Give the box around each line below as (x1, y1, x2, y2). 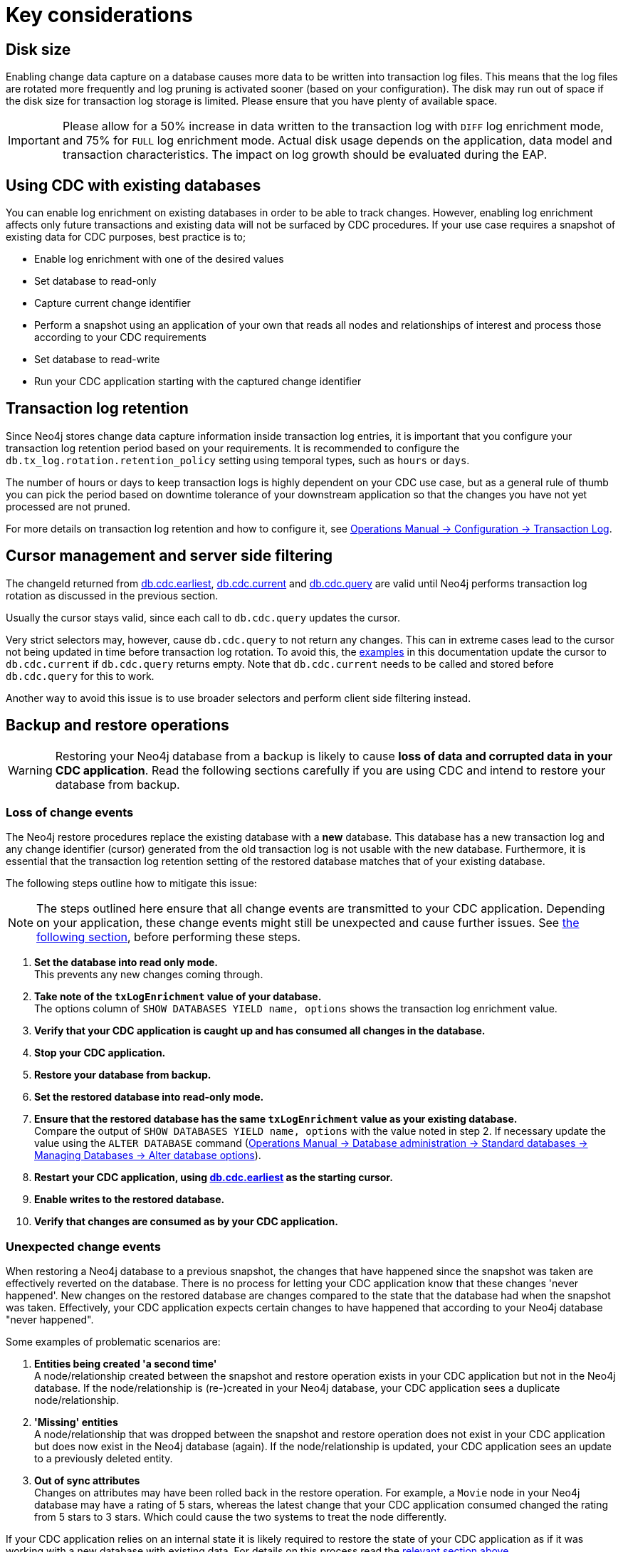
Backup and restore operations (6, 716, 229, 735)
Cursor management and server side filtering (6, 547, 333, 565)
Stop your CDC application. (34, 1047, 166, 1059)
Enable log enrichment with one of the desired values (34, 253, 284, 266)
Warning (8, 762, 53, 777)
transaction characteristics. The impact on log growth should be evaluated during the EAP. (62, 147, 548, 162)
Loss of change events (6, 804, 134, 819)
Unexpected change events (6, 1239, 161, 1254)
